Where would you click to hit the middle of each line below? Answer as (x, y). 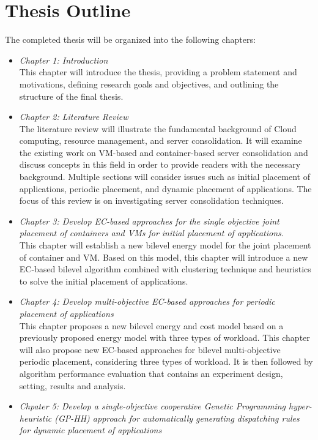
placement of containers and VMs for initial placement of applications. (152, 233)
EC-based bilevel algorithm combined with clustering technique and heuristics (165, 269)
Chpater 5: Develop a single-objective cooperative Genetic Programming (153, 406)
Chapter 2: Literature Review (74, 117)
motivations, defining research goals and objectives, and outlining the (149, 84)
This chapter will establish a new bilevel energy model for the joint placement (165, 245)
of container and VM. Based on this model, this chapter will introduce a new (164, 257)
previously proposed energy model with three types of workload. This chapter (165, 337)
